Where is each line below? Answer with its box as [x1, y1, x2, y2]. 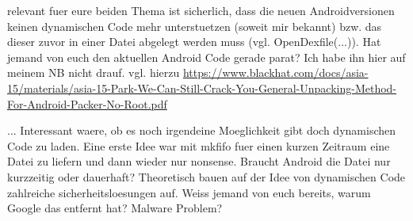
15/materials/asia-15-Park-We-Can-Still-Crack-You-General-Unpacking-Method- [7, 79, 397, 96]
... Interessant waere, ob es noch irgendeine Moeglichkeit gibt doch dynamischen [7, 122, 396, 139]
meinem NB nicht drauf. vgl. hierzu [7, 64, 180, 81]
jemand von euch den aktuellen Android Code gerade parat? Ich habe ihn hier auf [7, 48, 406, 65]
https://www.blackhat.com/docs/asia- [182, 64, 369, 81]
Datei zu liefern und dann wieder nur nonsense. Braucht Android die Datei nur [7, 153, 391, 170]
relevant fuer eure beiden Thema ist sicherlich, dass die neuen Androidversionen [7, 2, 395, 18]
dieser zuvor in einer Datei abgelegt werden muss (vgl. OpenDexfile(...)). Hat [7, 33, 381, 50]
